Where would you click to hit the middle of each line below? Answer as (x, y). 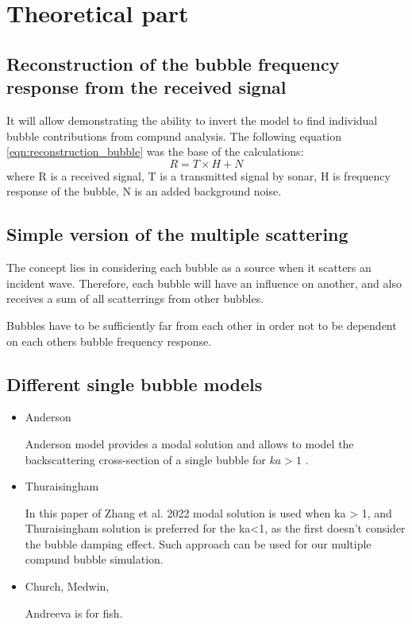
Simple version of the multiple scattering (177, 234)
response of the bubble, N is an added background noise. (144, 191)
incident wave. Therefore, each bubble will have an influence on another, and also (204, 283)
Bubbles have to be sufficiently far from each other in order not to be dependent (202, 325)
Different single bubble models (135, 384)
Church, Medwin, (67, 586)
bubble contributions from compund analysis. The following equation (174, 136)
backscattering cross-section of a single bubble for (145, 459)
